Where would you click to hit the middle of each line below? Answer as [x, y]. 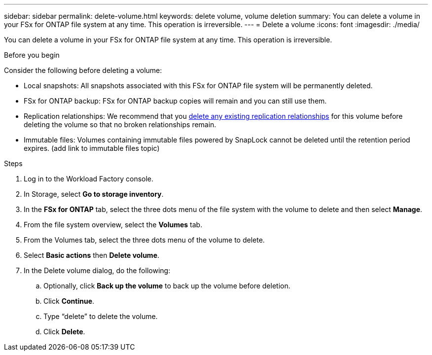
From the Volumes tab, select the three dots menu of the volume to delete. [144, 240]
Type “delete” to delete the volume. [101, 316]
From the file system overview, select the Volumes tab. [113, 225]
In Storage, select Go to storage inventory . [94, 194]
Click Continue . [69, 301]
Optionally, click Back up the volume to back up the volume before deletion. [167, 286]
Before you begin [32, 55]
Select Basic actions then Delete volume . [92, 255]
